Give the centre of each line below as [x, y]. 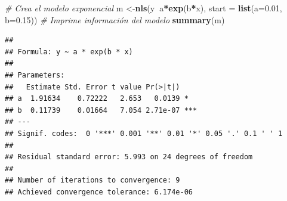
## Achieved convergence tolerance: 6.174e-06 [99, 192]
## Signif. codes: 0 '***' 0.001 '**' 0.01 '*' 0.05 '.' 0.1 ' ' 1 [144, 133]
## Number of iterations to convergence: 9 [92, 180]
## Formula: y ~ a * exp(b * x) [69, 52]
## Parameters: [35, 75]
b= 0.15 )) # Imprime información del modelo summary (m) [115, 19]
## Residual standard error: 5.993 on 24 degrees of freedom [129, 157]
